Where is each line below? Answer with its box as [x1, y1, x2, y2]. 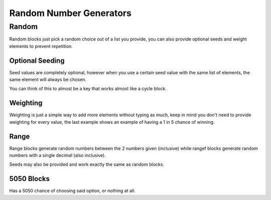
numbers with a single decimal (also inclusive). [9, 152, 106, 158]
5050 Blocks [9, 174, 50, 183]
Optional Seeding [9, 56, 65, 65]
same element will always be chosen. [9, 77, 86, 83]
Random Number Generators [9, 8, 131, 19]
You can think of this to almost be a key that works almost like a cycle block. [9, 86, 167, 92]
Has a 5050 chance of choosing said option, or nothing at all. [9, 188, 135, 194]
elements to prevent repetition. [9, 43, 73, 49]
